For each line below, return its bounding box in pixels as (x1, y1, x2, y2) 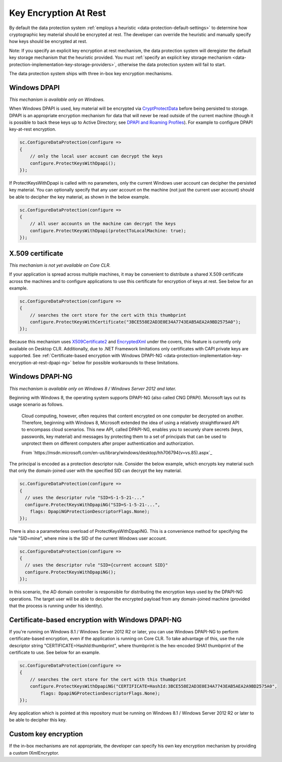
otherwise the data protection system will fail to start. (118, 61, 226, 67)
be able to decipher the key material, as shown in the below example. (9, 193, 150, 200)
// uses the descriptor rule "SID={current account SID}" (25, 562, 168, 568)
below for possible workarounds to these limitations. (72, 359, 179, 366)
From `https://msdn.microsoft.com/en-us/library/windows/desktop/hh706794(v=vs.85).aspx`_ (21, 449, 212, 455)
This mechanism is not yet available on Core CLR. (9, 262, 111, 268)
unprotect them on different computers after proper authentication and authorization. (21, 440, 195, 446)
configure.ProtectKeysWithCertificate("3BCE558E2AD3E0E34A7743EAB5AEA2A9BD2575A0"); (30, 319, 242, 325)
